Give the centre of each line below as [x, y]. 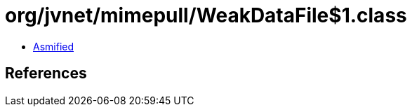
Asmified [54, 46]
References [46, 73]
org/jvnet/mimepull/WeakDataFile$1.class [206, 15]
